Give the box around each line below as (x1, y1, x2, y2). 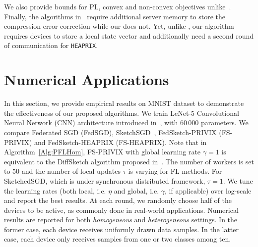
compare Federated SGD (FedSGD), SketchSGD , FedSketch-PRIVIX (4, 127, 217, 137)
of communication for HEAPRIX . (4, 40, 98, 50)
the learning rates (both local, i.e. (4, 185, 106, 196)
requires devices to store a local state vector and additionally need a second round (4, 30, 254, 41)
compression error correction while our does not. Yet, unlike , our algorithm (4, 21, 234, 31)
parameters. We (200, 117, 249, 128)
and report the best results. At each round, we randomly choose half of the (4, 195, 232, 205)
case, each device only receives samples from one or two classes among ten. (4, 234, 231, 244)
